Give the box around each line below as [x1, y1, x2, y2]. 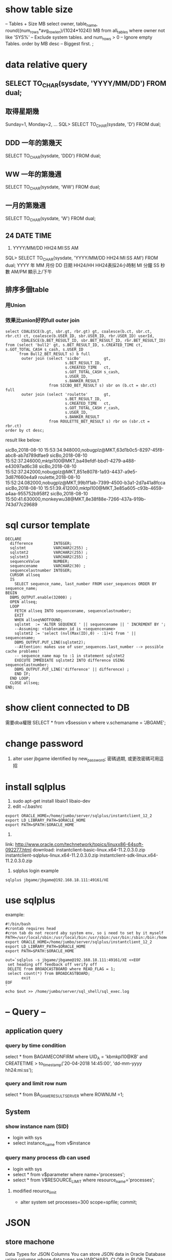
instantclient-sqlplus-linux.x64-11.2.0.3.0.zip [5, 852, 99, 859]
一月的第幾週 [5, 201, 46, 210]
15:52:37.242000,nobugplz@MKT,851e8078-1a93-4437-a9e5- [5, 469, 138, 475]
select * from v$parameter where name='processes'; [12, 1171, 125, 1177]
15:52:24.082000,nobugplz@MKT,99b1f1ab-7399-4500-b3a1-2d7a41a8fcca [5, 479, 165, 486]
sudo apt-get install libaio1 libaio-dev [12, 798, 91, 804]
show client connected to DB [5, 701, 130, 713]
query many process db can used [5, 1154, 91, 1161]
